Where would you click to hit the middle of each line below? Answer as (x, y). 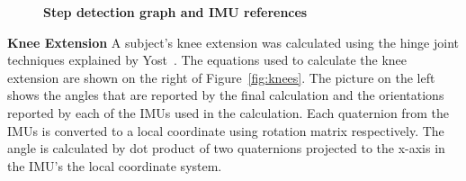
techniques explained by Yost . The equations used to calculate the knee (207, 60)
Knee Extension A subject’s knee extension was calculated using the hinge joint (233, 42)
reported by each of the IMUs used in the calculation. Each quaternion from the (228, 112)
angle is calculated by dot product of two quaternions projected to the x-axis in (226, 148)
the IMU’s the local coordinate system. (115, 165)
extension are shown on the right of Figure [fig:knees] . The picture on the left (221, 77)
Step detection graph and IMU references (175, 12)
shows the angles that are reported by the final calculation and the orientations (226, 95)
